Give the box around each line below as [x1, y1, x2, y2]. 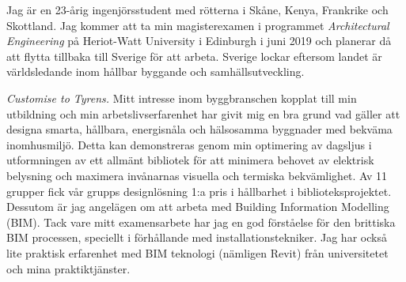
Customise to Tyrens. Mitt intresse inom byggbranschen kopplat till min [6, 89, 357, 106]
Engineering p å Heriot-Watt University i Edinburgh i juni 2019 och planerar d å [6, 32, 392, 49]
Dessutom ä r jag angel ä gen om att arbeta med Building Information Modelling [6, 198, 389, 215]
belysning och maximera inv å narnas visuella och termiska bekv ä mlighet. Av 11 [6, 167, 388, 183]
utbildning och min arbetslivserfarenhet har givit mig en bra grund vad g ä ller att [6, 105, 400, 122]
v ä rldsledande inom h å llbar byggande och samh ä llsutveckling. [6, 63, 305, 80]
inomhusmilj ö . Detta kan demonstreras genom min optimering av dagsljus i [6, 136, 372, 152]
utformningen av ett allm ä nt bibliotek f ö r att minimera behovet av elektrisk [6, 152, 374, 168]
